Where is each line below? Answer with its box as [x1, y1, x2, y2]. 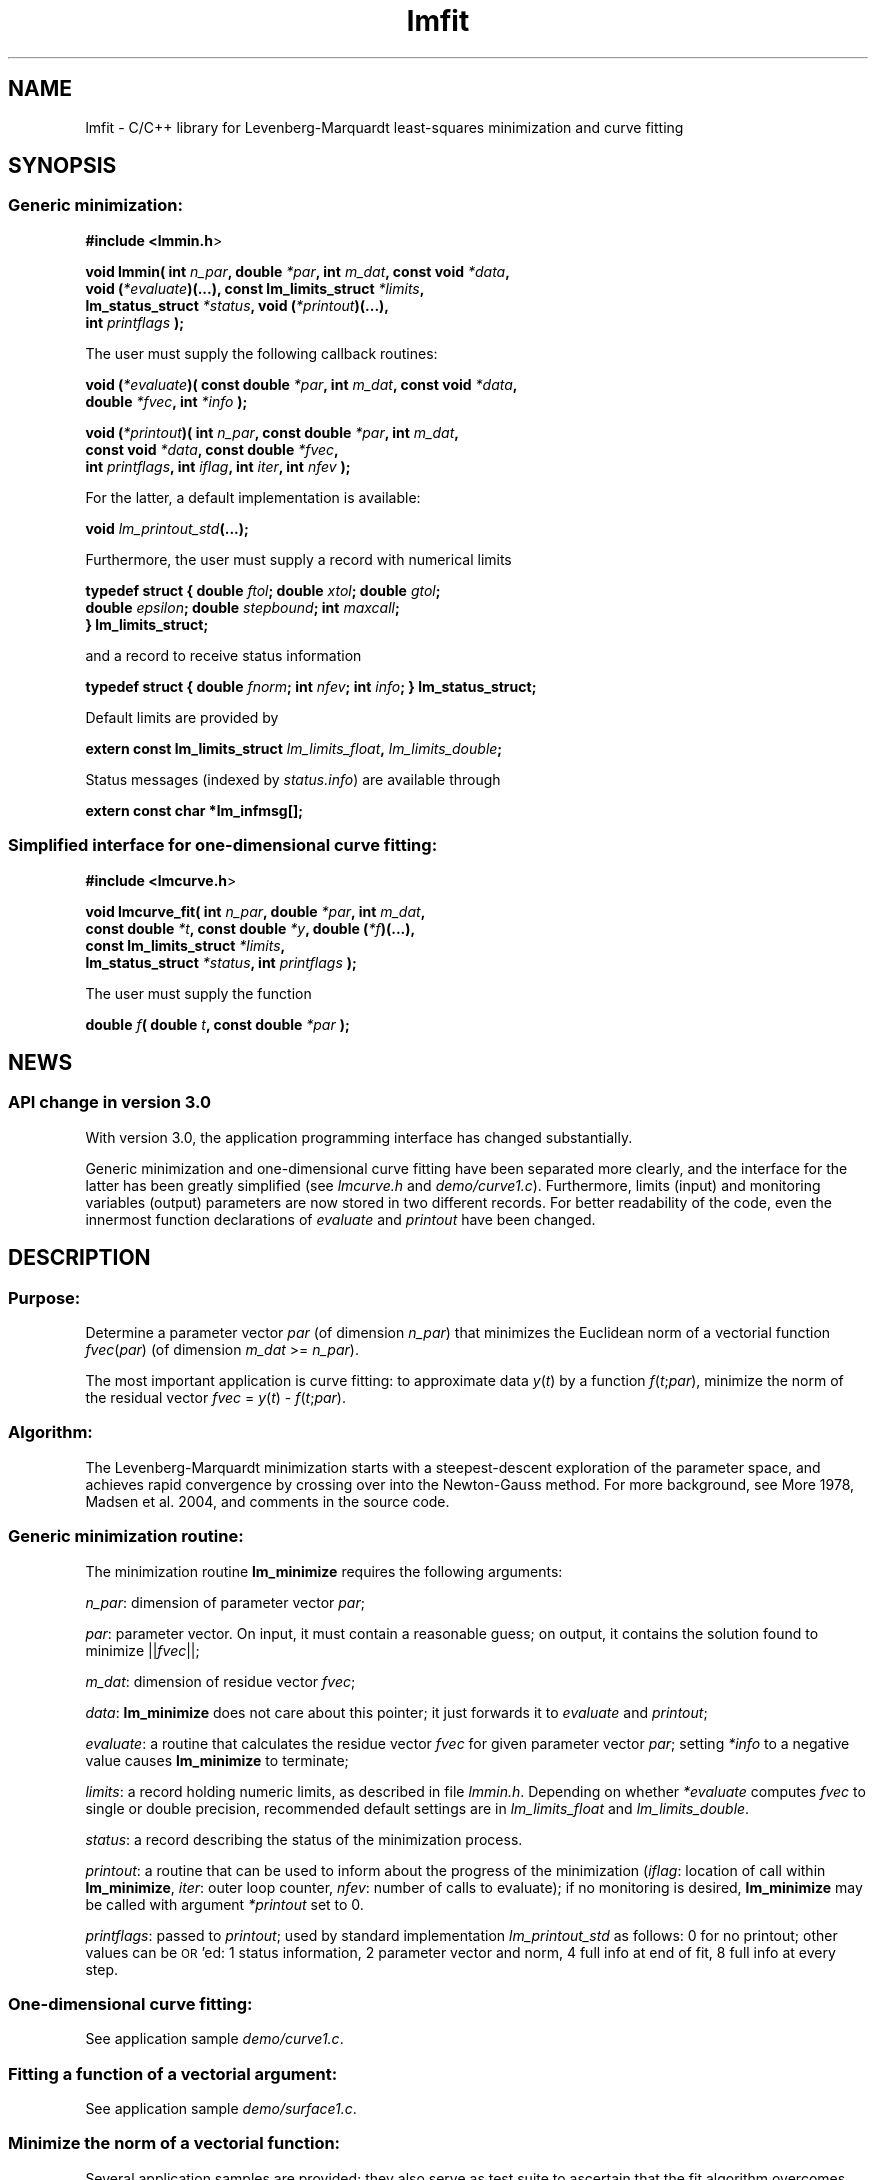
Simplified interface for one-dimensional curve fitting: [8, 835, 438, 856]
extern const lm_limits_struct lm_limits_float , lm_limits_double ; [85, 739, 503, 757]
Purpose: [8, 1287, 81, 1308]
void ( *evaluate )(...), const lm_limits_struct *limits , [85, 279, 425, 297]
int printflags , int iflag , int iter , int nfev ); [85, 457, 351, 475]
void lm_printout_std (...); [85, 519, 249, 537]
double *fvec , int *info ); [85, 392, 248, 410]
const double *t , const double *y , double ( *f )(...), [85, 919, 416, 937]
